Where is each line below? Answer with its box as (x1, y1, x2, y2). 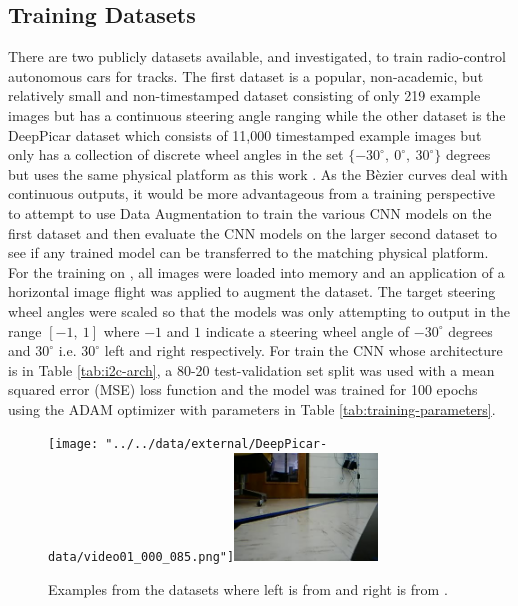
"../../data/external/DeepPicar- (105, 437, 328, 452)
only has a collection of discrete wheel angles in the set (8, 144, 344, 165)
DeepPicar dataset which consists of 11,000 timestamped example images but (8, 124, 482, 145)
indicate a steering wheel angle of (205, 320, 410, 341)
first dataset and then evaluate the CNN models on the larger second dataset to (8, 222, 497, 243)
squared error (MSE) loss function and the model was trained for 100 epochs (8, 379, 478, 400)
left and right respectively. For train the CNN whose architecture (104, 340, 503, 361)
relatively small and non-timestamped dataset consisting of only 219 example (8, 85, 481, 106)
